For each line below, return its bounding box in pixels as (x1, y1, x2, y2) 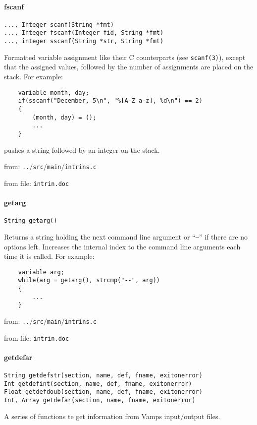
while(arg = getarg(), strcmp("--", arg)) (18, 277, 160, 284)
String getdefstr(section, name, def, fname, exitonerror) (4, 372, 203, 379)
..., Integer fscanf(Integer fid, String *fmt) (4, 29, 164, 37)
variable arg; (18, 268, 64, 276)
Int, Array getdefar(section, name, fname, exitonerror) (4, 397, 196, 404)
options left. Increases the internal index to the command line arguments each (4, 241, 241, 251)
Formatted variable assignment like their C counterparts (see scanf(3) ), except (4, 52, 246, 62)
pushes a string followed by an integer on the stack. (4, 144, 160, 155)
